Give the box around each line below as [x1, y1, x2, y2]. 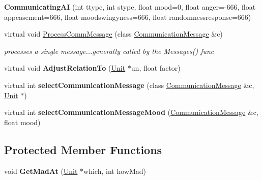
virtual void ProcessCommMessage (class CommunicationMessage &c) [4, 28, 223, 39]
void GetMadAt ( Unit [4, 165, 78, 176]
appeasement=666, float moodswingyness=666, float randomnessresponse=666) [4, 11, 251, 22]
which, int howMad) [83, 165, 146, 176]
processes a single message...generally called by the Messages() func [4, 45, 214, 56]
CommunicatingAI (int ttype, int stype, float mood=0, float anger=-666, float [4, 2, 256, 12]
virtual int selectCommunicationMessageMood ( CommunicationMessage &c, [4, 107, 258, 117]
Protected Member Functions [4, 141, 162, 157]
